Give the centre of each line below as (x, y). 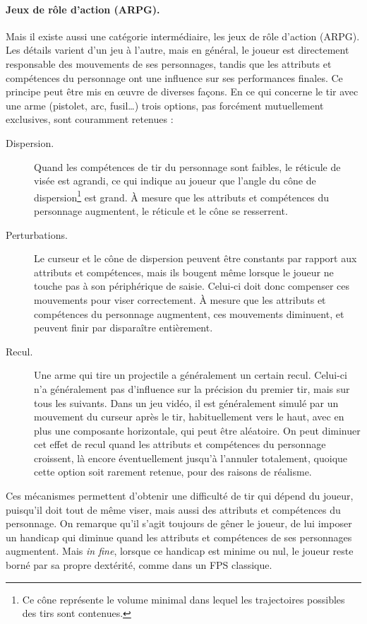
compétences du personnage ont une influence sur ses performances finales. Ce (174, 77)
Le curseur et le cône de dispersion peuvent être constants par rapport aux (195, 258)
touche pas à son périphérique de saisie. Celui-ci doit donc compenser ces (192, 286)
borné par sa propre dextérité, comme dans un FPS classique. (139, 565)
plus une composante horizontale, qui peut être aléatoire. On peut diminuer (197, 430)
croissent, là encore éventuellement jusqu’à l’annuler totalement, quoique (191, 458)
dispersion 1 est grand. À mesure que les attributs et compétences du (181, 196)
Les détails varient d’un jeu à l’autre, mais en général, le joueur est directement (178, 50)
